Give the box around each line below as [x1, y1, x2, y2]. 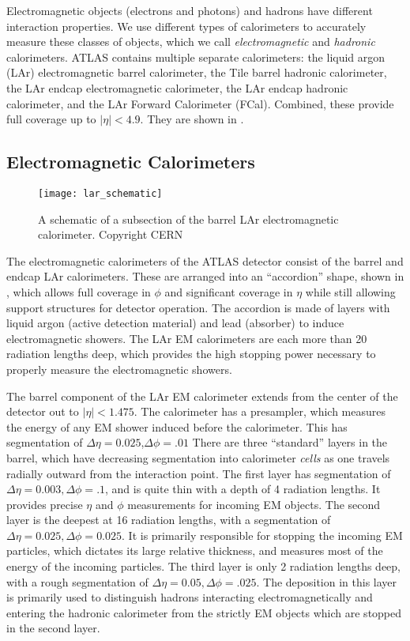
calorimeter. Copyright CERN [38, 226, 183, 243]
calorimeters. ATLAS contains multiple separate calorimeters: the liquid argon [6, 48, 386, 65]
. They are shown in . [140, 111, 244, 127]
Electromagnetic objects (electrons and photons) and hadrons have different [6, 2, 373, 18]
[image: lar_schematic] [38, 187, 163, 199]
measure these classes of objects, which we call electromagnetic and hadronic [6, 33, 375, 50]
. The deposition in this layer [256, 573, 397, 590]
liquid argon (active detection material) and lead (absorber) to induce [6, 315, 344, 331]
